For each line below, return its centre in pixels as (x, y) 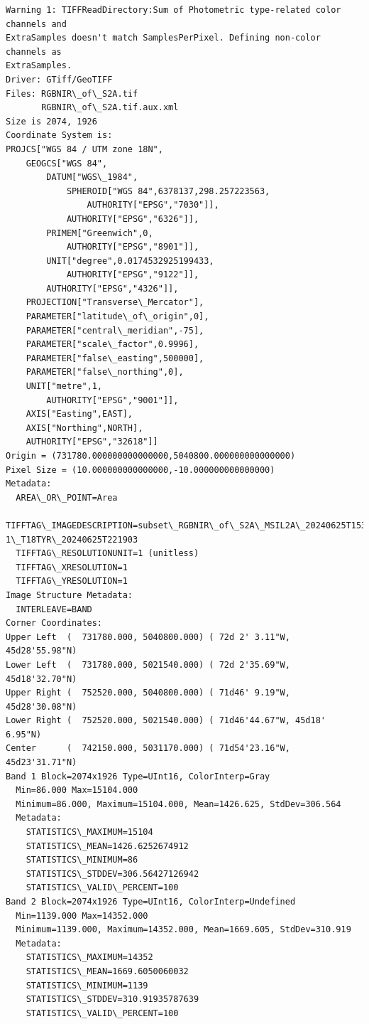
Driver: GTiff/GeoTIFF (59, 79)
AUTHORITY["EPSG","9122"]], (133, 275)
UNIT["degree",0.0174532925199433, (130, 261)
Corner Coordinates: (54, 623)
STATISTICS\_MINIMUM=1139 (87, 985)
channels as (34, 52)
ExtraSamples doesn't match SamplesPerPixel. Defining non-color (163, 38)
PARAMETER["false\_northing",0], (105, 372)
